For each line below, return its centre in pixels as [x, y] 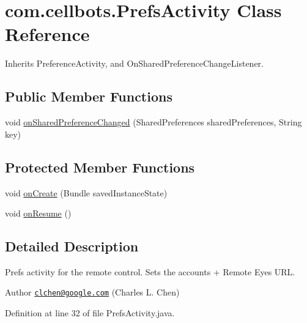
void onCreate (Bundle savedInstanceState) [86, 192]
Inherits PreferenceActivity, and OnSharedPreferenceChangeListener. [134, 63]
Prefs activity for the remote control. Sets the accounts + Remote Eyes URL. [150, 271]
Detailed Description [72, 246]
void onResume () [38, 213]
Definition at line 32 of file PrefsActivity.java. [90, 313]
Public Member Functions [89, 96]
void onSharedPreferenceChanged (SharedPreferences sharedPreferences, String [153, 122]
